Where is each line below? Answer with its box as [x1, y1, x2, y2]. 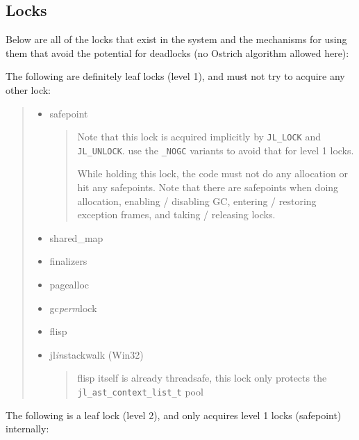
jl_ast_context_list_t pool [77, 384, 203, 399]
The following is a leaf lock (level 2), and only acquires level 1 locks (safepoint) [6, 407, 342, 422]
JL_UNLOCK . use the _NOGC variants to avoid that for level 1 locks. [77, 142, 354, 157]
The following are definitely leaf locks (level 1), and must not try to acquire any [6, 69, 345, 83]
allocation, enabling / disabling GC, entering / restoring [77, 193, 317, 208]
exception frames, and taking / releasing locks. [77, 207, 276, 222]
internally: [6, 421, 49, 436]
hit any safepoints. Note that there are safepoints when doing [77, 180, 339, 195]
